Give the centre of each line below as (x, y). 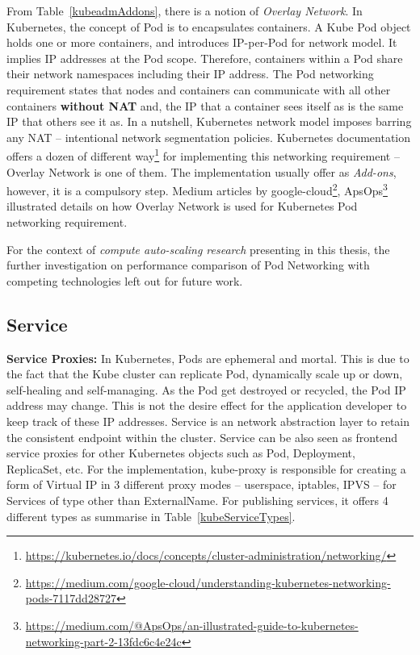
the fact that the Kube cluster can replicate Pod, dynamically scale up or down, (205, 374)
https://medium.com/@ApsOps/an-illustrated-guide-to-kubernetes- (192, 625)
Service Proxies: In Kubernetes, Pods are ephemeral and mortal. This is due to (208, 358)
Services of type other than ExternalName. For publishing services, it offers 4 (197, 500)
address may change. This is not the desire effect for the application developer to (207, 405)
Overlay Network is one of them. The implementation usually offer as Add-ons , (202, 171)
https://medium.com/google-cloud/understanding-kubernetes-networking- (208, 582)
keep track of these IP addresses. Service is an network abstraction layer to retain (208, 421)
